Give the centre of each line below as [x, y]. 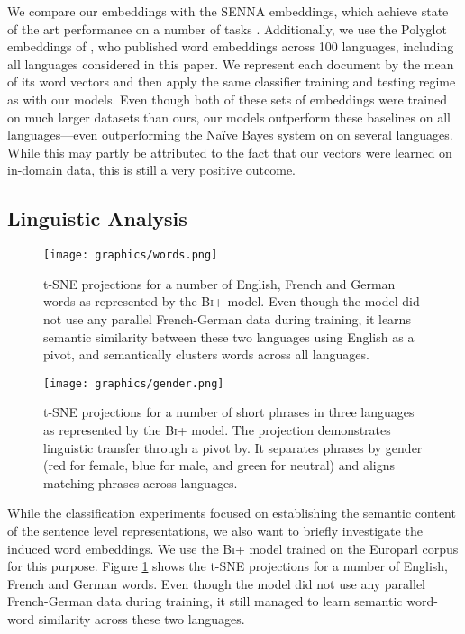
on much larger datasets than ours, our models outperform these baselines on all [229, 117]
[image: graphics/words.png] [131, 255]
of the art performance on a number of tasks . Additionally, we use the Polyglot [227, 28]
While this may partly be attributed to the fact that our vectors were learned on [230, 152]
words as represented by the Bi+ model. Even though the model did [232, 301]
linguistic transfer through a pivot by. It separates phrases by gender [233, 447]
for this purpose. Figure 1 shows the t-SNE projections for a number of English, [228, 566]
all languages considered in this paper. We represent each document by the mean [231, 63]
